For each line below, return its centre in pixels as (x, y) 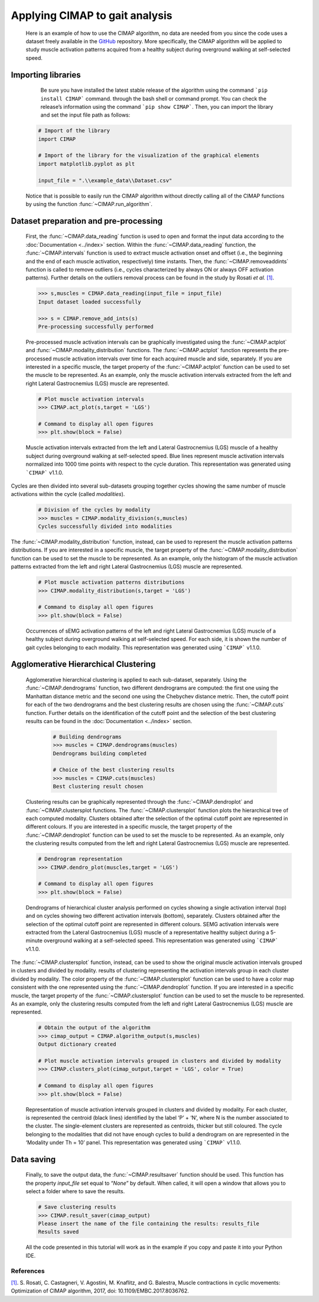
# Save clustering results (77, 1207)
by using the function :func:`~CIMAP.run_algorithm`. (89, 204)
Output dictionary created (77, 1044)
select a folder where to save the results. (75, 1191)
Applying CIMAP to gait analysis (92, 15)
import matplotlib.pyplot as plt (87, 164)
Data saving (33, 1159)
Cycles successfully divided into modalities (105, 526)
